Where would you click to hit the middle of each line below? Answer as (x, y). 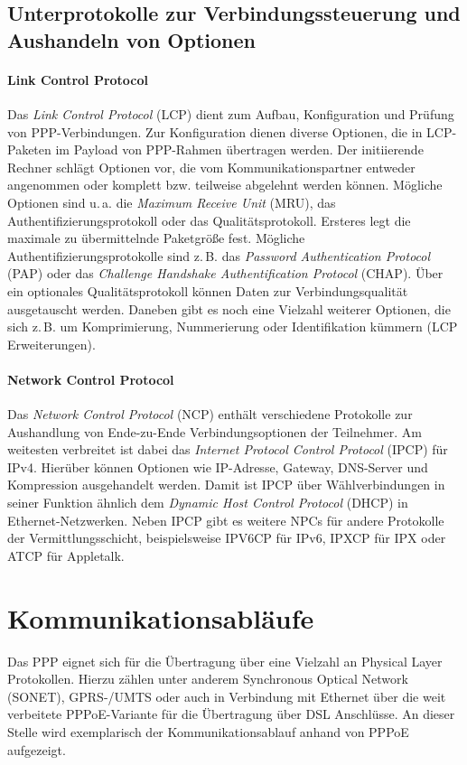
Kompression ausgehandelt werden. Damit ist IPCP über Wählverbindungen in (226, 485)
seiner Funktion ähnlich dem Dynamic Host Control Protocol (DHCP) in (208, 503)
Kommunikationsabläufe (161, 617)
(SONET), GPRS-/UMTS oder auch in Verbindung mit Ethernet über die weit (227, 696)
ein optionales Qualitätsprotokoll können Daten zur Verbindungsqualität (208, 290)
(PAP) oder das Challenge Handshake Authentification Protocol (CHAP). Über (225, 273)
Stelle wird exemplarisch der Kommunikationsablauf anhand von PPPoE (208, 731)
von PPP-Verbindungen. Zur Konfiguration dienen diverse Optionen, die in (215, 131)
